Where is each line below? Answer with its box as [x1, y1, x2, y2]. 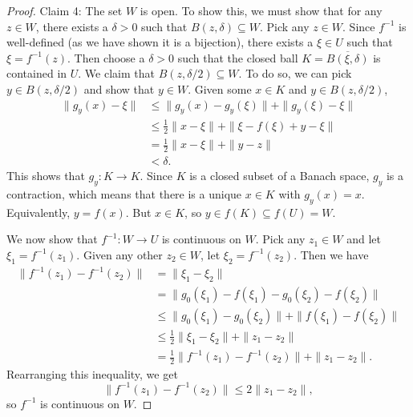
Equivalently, [6, 203, 71, 220]
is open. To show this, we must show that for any [140, 2, 383, 18]
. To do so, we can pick [238, 65, 352, 82]
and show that [83, 80, 155, 97]
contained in [6, 65, 67, 82]
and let [346, 231, 381, 247]
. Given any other [76, 246, 163, 263]
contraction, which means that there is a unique [6, 185, 242, 202]
